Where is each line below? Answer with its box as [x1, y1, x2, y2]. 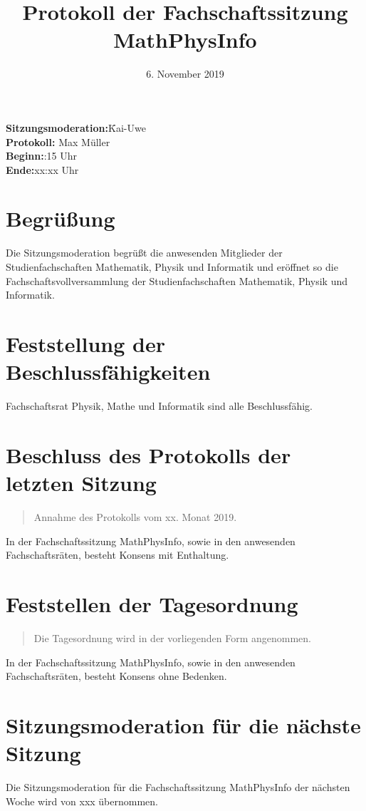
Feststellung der [6, 329, 165, 358]
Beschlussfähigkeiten [6, 357, 211, 386]
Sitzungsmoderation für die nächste [6, 710, 361, 739]
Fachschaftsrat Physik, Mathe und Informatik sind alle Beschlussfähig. [6, 398, 313, 413]
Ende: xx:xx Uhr [6, 162, 79, 177]
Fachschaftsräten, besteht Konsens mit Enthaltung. [6, 547, 229, 562]
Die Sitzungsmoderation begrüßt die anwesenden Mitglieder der [6, 245, 283, 260]
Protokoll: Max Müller [6, 134, 110, 149]
